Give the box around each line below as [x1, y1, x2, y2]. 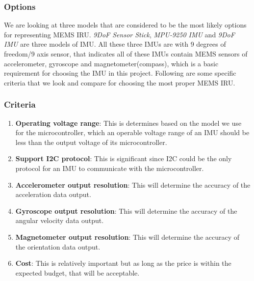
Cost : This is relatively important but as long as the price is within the [15, 258, 231, 268]
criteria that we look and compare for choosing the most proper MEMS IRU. [4, 77, 235, 87]
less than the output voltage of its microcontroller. [15, 137, 167, 147]
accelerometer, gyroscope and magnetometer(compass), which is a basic [4, 58, 219, 68]
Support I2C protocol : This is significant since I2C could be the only [15, 153, 232, 164]
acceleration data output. [15, 189, 91, 199]
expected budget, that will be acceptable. [15, 267, 140, 278]
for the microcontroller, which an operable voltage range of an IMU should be [15, 127, 250, 138]
